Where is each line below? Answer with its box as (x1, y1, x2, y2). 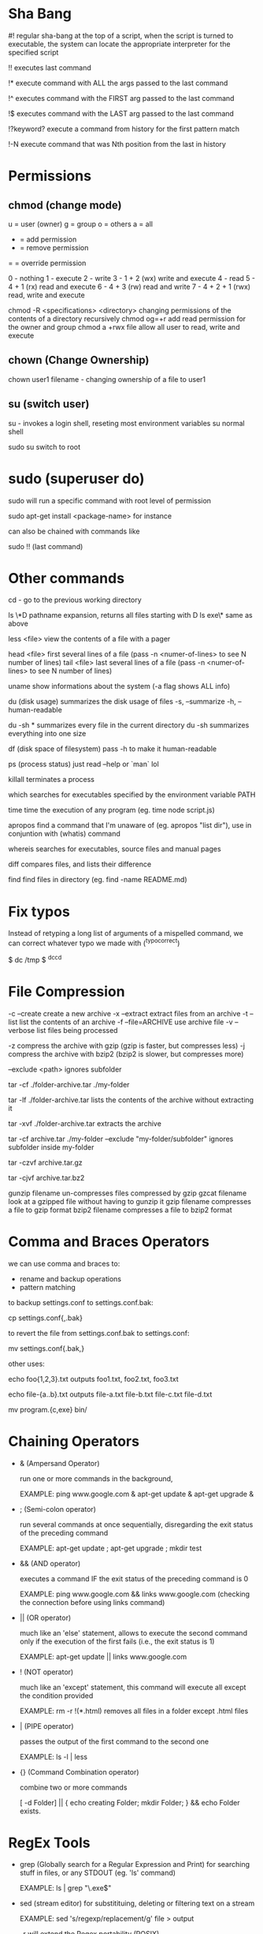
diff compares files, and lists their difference (8, 859, 152, 869)
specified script (8, 47, 59, 57)
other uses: (8, 1359, 45, 1368)
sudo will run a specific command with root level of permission (8, 496, 211, 505)
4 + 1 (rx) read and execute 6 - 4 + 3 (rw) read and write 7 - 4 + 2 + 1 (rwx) (8, 282, 250, 291)
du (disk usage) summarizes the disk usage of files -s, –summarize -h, (8, 697, 236, 706)
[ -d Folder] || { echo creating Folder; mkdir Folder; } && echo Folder (19, 1797, 240, 1807)
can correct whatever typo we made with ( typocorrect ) (8, 937, 180, 948)
